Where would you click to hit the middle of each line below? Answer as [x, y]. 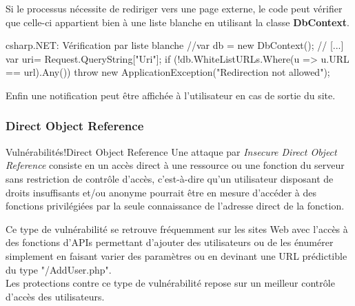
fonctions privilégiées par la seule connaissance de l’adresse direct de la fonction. [175, 206]
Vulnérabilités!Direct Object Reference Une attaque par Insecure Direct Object [171, 151]
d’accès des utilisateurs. [55, 296]
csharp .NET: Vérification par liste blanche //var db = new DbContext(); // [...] [175, 45]
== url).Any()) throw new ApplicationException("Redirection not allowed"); [168, 72]
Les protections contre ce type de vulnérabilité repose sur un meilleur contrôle [170, 283]
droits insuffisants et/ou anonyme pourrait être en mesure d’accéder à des [161, 192]
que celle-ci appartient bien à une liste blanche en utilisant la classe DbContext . [177, 22]
